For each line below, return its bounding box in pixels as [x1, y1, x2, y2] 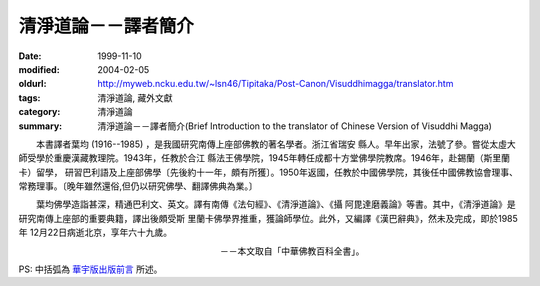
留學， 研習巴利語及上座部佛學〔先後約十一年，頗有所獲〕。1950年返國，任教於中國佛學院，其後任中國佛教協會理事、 [35, 166, 519, 178]
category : [18, 106, 61, 118]
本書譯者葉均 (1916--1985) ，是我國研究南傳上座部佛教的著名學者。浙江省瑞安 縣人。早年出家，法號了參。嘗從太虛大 [35, 138, 516, 150]
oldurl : [18, 78, 47, 90]
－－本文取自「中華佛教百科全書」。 [219, 245, 365, 257]
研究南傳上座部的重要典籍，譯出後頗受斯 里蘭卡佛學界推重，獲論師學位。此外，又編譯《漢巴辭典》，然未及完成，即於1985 [18, 212, 519, 224]
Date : [18, 50, 42, 62]
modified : [18, 63, 60, 75]
